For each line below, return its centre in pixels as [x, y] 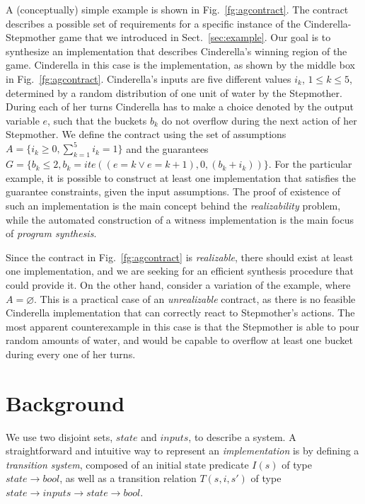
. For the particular [310, 164]
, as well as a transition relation [128, 478]
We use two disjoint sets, [59, 436]
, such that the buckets [97, 120]
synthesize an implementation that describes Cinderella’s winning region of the [176, 51]
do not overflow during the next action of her [259, 120]
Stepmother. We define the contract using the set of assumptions [146, 134]
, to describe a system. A [242, 436]
